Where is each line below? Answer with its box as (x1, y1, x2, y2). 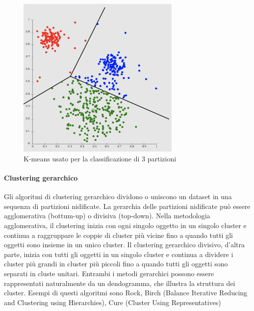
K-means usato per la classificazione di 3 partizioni (24, 153, 177, 163)
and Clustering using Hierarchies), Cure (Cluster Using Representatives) (4, 297, 221, 307)
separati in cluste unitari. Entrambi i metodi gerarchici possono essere (4, 268, 214, 278)
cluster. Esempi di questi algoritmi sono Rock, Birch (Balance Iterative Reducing (4, 287, 248, 298)
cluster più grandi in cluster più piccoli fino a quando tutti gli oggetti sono (4, 259, 228, 269)
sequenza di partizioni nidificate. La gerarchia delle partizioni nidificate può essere (4, 201, 251, 211)
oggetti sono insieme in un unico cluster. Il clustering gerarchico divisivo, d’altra (4, 239, 245, 250)
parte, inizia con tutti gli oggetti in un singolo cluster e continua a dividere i (4, 249, 233, 259)
